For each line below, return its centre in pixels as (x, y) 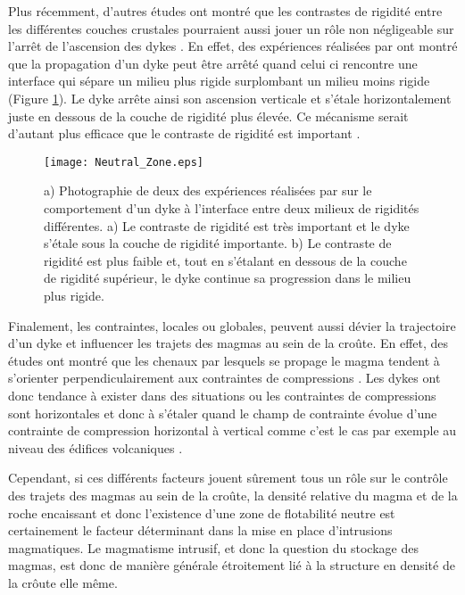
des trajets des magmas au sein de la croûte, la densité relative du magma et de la (233, 495)
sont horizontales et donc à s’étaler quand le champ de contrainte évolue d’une (223, 413)
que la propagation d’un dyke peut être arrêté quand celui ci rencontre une (213, 63)
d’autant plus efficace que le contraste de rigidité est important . (184, 133)
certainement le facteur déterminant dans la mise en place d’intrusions (200, 530)
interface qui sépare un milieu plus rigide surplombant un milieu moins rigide (219, 81)
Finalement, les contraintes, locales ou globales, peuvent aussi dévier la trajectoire (232, 325)
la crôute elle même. (63, 582)
